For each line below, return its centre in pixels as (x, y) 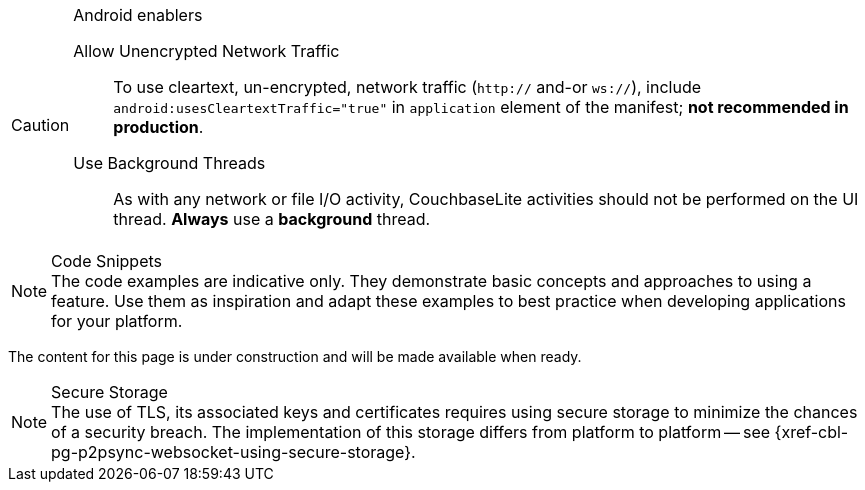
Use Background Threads (169, 163)
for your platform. (117, 321)
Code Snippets (107, 261)
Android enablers (138, 15)
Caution (40, 125)
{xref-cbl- (811, 432)
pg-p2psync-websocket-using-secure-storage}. (233, 452)
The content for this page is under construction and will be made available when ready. (295, 356)
